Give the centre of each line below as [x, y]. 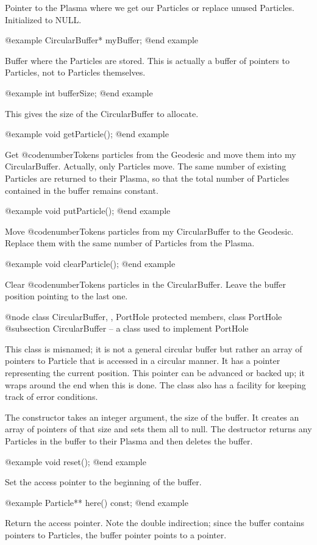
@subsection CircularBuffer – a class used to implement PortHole [127, 328]
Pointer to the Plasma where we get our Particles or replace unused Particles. [150, 7]
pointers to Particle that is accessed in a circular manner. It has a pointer [143, 361]
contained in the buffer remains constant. [82, 190]
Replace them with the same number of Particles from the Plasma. [130, 243]
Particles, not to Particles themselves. [75, 72]
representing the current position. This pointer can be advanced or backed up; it [155, 373]
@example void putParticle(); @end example [88, 211]
